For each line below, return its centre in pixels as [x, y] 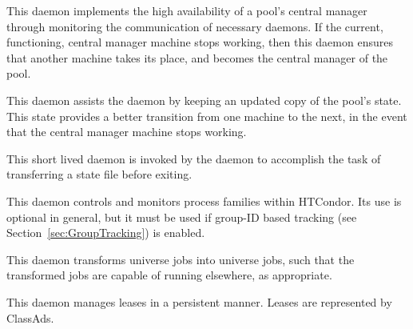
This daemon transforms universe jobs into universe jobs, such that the [181, 259]
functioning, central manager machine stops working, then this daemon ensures [200, 42]
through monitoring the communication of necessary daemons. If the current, [195, 26]
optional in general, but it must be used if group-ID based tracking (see [182, 217]
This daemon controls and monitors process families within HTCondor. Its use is [204, 201]
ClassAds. [30, 317]
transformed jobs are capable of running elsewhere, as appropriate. [169, 275]
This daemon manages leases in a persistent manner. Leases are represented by [199, 301]
